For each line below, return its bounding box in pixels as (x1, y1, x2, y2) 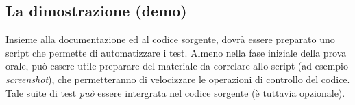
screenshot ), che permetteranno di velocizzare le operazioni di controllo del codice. (5, 72, 350, 86)
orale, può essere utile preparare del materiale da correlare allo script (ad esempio (5, 59, 348, 73)
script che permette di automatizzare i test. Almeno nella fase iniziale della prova (5, 45, 347, 59)
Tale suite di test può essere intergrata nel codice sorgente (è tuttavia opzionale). (5, 85, 345, 100)
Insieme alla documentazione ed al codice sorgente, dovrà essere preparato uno (5, 32, 335, 46)
